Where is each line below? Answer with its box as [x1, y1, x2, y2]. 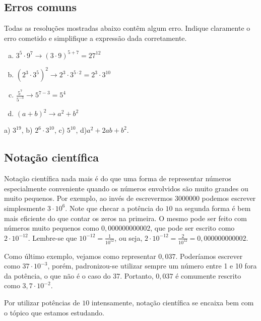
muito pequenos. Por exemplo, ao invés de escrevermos [4, 193, 173, 203]
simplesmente [4, 202, 45, 213]
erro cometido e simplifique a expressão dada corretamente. [4, 32, 187, 43]
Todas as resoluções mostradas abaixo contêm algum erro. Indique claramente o [4, 23, 250, 33]
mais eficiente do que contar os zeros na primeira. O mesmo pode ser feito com [4, 212, 247, 223]
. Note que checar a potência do [65, 202, 163, 213]
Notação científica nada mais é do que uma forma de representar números [4, 173, 231, 184]
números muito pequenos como [4, 223, 99, 233]
